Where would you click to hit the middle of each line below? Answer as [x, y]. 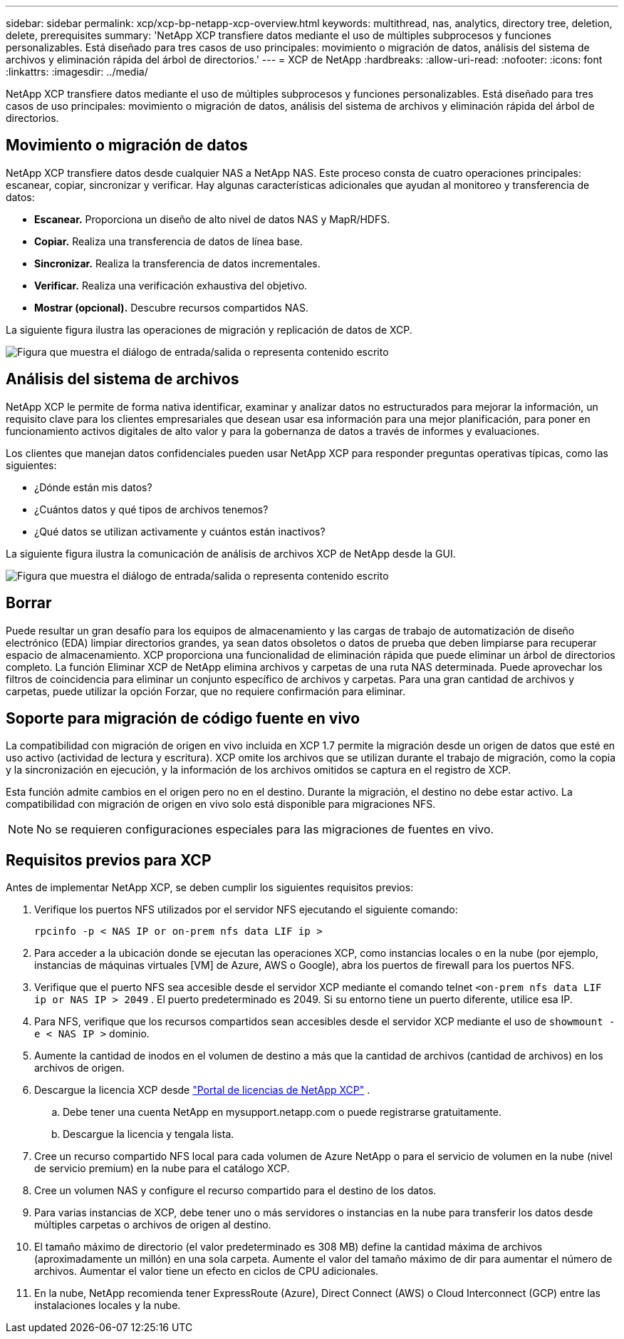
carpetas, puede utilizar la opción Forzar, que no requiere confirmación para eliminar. [206, 691]
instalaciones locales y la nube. [108, 1305]
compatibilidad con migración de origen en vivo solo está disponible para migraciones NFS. [221, 804]
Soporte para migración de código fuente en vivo [183, 718]
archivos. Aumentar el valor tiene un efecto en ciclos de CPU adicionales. [207, 1271]
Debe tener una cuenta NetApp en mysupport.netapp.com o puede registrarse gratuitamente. [282, 1112]
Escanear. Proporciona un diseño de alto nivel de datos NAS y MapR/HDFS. [212, 219]
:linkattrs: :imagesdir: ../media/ [77, 72]
